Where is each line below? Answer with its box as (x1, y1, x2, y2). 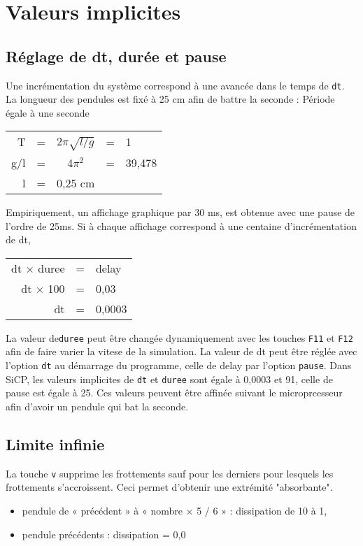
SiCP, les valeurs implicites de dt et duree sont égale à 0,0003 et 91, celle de (6, 371, 333, 386)
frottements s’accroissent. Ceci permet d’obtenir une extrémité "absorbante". (6, 480, 333, 494)
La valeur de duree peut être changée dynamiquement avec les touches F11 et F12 (6, 330, 353, 345)
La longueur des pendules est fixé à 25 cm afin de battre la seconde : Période (6, 92, 335, 106)
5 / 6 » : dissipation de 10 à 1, (197, 503, 327, 517)
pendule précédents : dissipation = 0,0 (22, 526, 186, 541)
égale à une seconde (6, 105, 90, 120)
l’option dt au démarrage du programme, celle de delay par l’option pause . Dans (6, 358, 352, 373)
